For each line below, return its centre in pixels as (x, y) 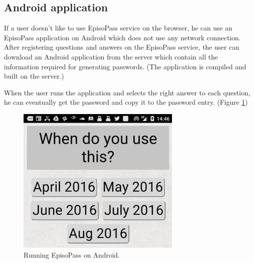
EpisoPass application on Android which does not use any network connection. (122, 37)
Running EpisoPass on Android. (72, 254)
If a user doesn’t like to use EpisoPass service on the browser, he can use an (118, 28)
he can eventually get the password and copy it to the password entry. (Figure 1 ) (126, 102)
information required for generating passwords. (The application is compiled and (125, 66)
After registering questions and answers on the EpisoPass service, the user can (122, 47)
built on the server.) (34, 76)
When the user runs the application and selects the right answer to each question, (127, 92)
